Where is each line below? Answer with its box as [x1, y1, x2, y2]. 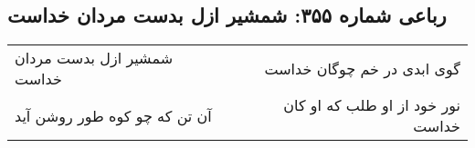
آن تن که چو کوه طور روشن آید [15, 104, 212, 126]
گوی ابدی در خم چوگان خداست [264, 57, 460, 79]
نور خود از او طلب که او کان [283, 94, 460, 116]
